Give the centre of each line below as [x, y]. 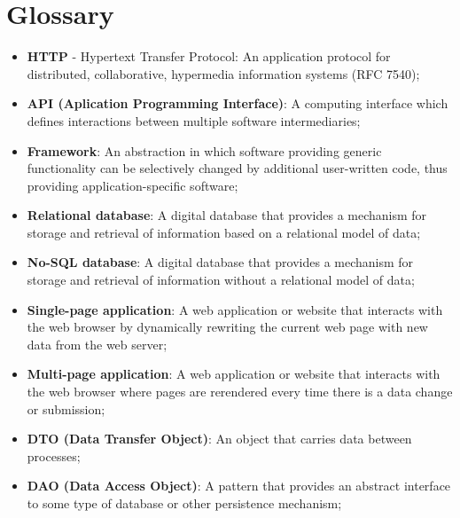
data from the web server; [97, 344]
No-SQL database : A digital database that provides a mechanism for [220, 262]
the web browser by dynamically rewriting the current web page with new [227, 327]
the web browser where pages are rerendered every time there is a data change [240, 392]
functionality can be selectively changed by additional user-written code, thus [237, 168]
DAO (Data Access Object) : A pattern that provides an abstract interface [239, 486]
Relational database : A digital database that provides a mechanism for [227, 215]
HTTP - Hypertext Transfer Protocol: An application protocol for [209, 56]
